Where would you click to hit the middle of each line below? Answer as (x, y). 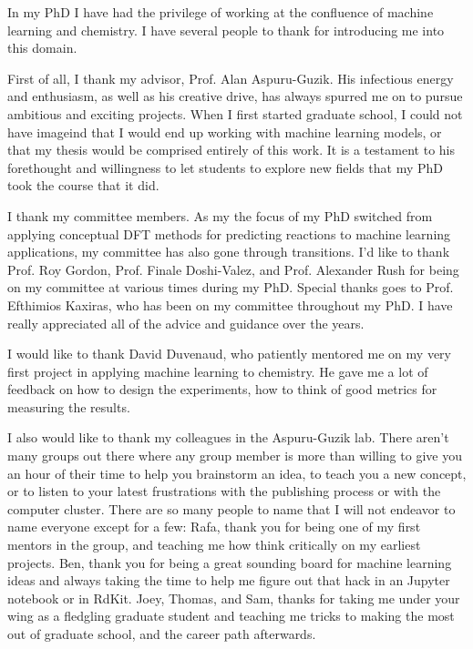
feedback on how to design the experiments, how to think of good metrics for (222, 389)
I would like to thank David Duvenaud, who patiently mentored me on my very (229, 354)
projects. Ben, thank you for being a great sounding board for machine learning (230, 562)
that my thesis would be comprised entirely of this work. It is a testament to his (231, 150)
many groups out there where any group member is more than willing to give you (235, 456)
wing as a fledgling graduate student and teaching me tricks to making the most (231, 616)
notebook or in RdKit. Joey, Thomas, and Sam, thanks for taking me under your (234, 598)
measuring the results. (69, 406)
